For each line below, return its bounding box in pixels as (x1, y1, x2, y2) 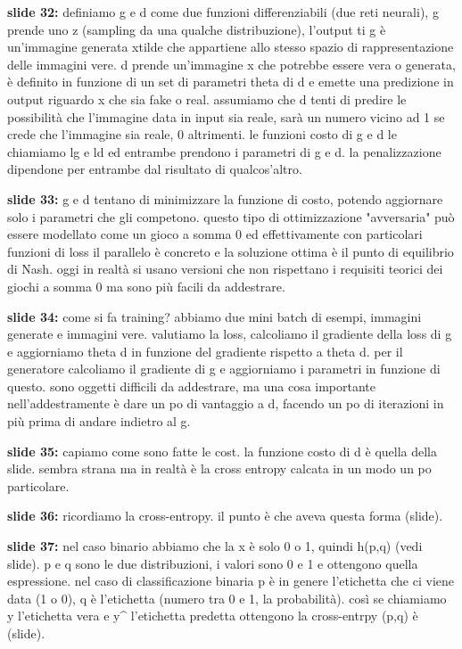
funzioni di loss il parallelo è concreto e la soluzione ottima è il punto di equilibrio (7, 242, 454, 260)
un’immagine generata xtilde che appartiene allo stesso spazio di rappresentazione (7, 37, 454, 56)
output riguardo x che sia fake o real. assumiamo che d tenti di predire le (7, 89, 407, 108)
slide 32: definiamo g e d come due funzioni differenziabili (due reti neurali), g (7, 3, 439, 21)
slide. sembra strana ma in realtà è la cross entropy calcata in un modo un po (7, 459, 432, 478)
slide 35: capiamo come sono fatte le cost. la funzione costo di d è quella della (7, 441, 437, 460)
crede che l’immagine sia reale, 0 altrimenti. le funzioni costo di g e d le (7, 125, 397, 144)
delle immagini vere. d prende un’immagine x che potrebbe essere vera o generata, (7, 54, 456, 73)
